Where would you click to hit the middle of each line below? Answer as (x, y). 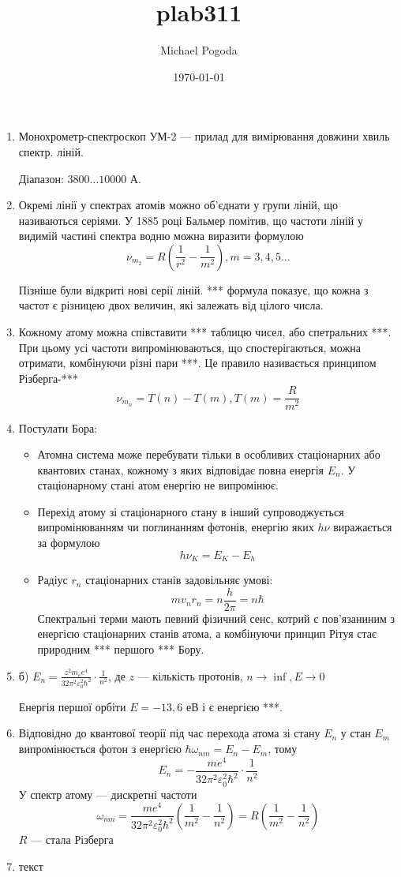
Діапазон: (41, 178)
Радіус (52, 580)
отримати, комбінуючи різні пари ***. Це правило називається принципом (197, 363)
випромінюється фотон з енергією (100, 749)
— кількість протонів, (190, 675)
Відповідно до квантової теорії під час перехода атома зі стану (169, 733)
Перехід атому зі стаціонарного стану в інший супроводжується (191, 511)
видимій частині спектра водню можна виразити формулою (161, 236)
